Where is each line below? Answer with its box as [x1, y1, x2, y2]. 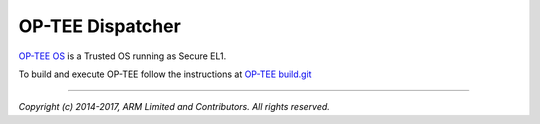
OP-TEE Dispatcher [18, 15, 182, 37]
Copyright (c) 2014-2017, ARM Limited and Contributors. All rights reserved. [18, 101, 330, 113]
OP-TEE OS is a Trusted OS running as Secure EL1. [18, 50, 227, 62]
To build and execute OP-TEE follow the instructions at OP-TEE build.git [18, 68, 312, 80]
